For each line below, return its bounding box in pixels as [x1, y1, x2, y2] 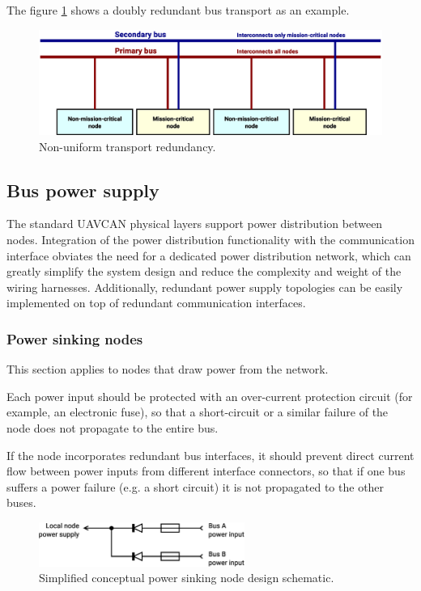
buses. [6, 494, 36, 511]
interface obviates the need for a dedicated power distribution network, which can [6, 247, 411, 264]
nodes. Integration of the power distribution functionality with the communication [6, 231, 415, 247]
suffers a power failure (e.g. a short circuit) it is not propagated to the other [6, 478, 385, 495]
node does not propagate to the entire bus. [6, 419, 219, 436]
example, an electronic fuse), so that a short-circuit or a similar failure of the [6, 403, 389, 420]
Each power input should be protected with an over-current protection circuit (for [6, 387, 413, 404]
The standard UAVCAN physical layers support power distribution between [6, 215, 383, 232]
